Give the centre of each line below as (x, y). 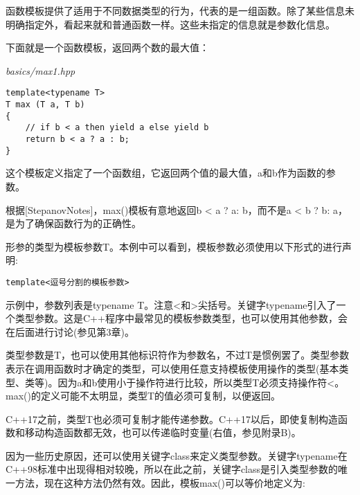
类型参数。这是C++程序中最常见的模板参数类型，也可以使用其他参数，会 (181, 318)
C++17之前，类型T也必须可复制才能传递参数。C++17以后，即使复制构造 (172, 418)
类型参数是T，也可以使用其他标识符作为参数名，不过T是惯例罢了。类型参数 (178, 355)
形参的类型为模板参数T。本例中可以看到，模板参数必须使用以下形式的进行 (174, 246)
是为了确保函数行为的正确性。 (73, 223)
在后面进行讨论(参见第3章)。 (70, 331)
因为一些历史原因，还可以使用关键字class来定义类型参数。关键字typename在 (177, 455)
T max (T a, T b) (45, 105)
